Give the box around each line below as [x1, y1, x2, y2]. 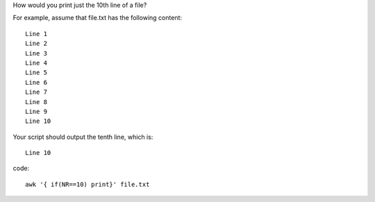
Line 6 [25, 78, 48, 86]
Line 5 [25, 69, 48, 76]
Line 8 [25, 98, 48, 106]
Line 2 [25, 40, 48, 48]
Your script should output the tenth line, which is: [12, 133, 153, 141]
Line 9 [25, 108, 48, 115]
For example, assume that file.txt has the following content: [12, 14, 183, 22]
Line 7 [25, 88, 48, 96]
